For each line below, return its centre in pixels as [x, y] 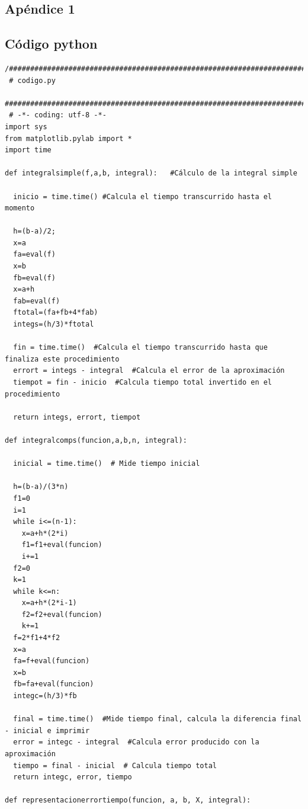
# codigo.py [32, 80]
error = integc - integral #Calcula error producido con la [136, 742]
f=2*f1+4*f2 [37, 638]
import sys [26, 127]
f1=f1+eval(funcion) [62, 545]
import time [28, 150]
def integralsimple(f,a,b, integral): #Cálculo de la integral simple [151, 173]
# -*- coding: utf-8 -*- [58, 115]
